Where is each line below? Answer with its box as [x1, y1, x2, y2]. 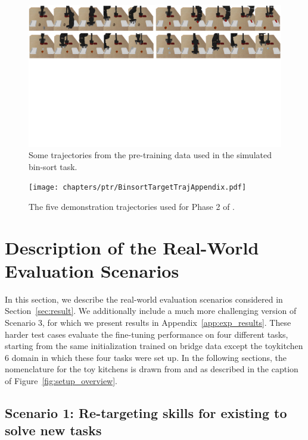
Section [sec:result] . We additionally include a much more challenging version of [5, 304, 297, 317]
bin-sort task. [29, 160, 77, 172]
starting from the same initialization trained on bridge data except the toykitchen [5, 340, 303, 352]
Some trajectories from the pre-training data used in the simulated [29, 149, 272, 161]
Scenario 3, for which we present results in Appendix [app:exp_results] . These [5, 316, 291, 329]
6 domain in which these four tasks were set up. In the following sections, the [5, 351, 287, 363]
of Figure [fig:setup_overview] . [5, 375, 118, 386]
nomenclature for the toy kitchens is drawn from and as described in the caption [5, 363, 298, 375]
